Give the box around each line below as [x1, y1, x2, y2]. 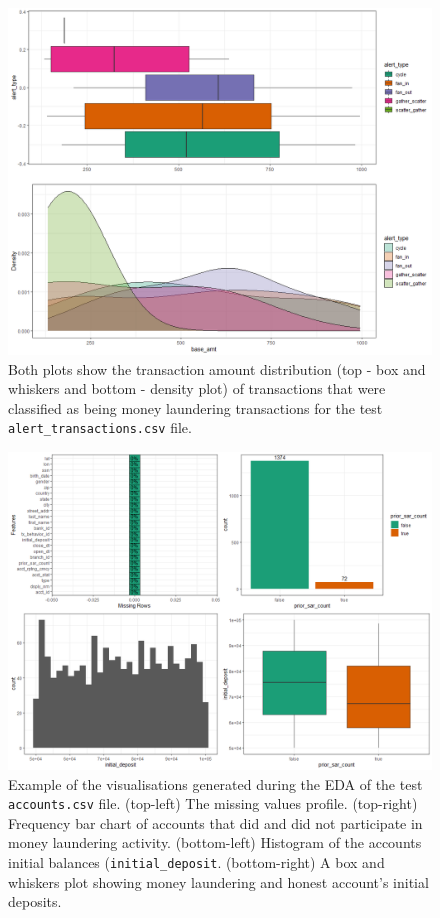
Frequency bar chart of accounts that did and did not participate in [8, 812, 423, 833]
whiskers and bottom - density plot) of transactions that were [8, 378, 386, 399]
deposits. [8, 891, 62, 912]
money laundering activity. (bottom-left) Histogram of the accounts [8, 832, 422, 853]
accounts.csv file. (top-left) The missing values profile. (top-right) [8, 793, 418, 814]
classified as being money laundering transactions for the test [8, 397, 383, 418]
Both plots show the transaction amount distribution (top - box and [8, 358, 426, 379]
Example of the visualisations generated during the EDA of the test [8, 773, 423, 794]
